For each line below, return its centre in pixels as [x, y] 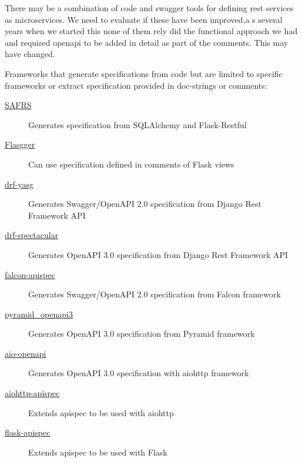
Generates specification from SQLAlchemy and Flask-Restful [137, 124]
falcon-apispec [30, 274]
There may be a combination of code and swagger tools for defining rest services [149, 8]
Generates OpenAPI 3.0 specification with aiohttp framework [139, 373]
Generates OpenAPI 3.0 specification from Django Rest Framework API [158, 254]
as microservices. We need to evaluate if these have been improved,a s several [144, 19]
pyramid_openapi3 [39, 314]
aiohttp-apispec [32, 393]
